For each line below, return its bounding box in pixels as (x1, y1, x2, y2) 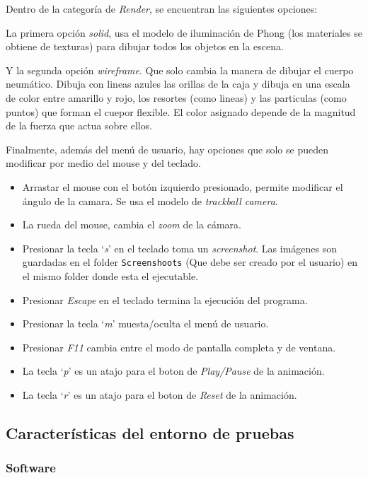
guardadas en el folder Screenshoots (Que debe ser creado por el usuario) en (22, 255, 358, 269)
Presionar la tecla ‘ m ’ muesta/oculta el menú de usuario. (22, 316, 269, 331)
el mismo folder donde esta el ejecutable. (22, 268, 199, 283)
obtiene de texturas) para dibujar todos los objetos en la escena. (6, 39, 284, 54)
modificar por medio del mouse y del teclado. (6, 156, 201, 170)
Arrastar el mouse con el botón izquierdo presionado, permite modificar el (22, 179, 343, 194)
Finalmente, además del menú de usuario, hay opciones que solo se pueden (6, 141, 328, 156)
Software (6, 459, 56, 477)
